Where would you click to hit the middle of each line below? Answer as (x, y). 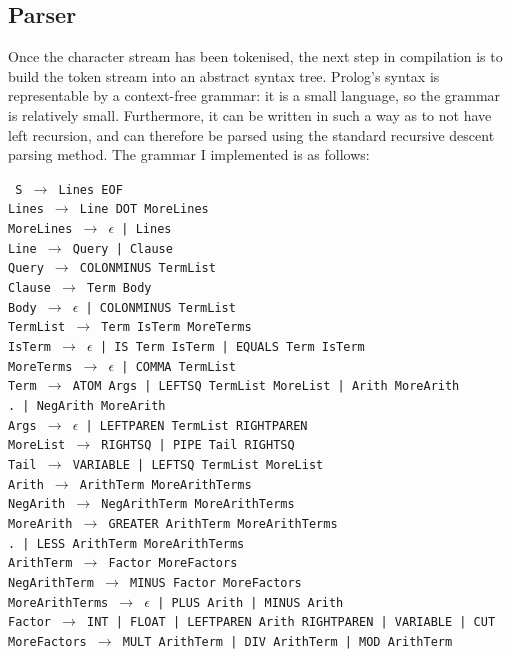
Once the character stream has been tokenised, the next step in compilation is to (255, 56)
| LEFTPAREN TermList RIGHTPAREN (196, 425)
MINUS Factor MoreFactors (215, 582)
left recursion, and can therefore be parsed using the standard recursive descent (251, 134)
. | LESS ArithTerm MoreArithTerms (126, 543)
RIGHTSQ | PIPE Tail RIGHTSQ (198, 445)
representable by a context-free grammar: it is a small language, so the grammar (254, 95)
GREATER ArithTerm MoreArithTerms (223, 523)
